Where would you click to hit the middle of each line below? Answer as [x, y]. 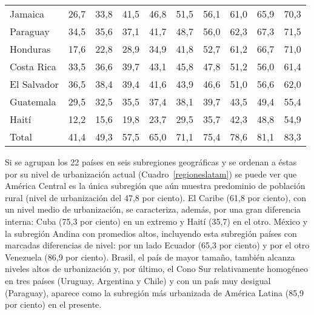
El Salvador [34, 84]
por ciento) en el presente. [53, 304]
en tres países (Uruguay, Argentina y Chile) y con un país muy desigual [138, 280]
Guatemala [33, 101]
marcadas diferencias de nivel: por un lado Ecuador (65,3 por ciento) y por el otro [157, 245]
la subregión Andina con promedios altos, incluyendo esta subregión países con [151, 233]
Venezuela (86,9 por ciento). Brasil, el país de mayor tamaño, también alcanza [150, 257]
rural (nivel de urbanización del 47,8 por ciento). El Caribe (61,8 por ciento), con [156, 197]
